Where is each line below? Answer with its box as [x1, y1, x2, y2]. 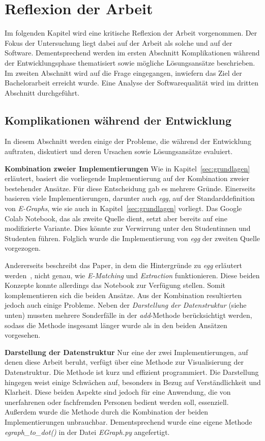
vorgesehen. [5, 330, 41, 340]
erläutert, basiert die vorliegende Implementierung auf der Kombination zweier [5, 173, 250, 184]
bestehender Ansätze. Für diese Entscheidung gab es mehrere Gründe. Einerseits [5, 183, 256, 193]
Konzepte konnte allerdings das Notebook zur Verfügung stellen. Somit [5, 280, 225, 290]
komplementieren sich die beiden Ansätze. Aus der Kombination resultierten [5, 289, 242, 300]
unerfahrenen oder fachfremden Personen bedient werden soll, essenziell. [5, 396, 229, 407]
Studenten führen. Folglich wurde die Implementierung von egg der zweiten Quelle [5, 232, 260, 243]
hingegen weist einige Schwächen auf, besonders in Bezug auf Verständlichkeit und [5, 376, 261, 387]
